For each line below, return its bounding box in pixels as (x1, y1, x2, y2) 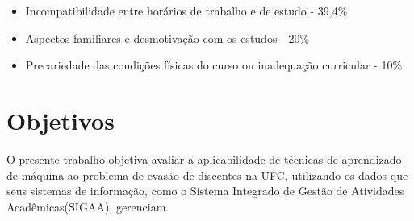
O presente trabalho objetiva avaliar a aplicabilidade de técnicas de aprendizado (6, 150, 402, 167)
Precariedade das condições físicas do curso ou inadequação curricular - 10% (25, 56, 403, 73)
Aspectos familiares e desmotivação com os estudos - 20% (25, 29, 310, 46)
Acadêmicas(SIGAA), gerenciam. (6, 198, 169, 215)
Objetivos (6, 103, 115, 136)
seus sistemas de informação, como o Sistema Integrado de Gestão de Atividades (6, 182, 404, 199)
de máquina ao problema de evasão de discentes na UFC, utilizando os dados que (6, 166, 408, 183)
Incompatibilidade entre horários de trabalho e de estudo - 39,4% (25, 2, 348, 19)
